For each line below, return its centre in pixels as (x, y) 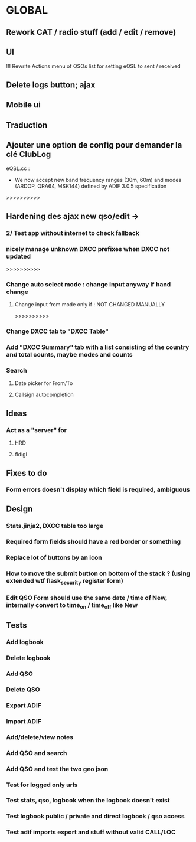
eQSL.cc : (18, 168)
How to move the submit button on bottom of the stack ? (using (98, 573)
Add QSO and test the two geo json (57, 769)
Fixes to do (27, 473)
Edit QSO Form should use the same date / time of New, (86, 598)
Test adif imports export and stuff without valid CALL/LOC (91, 832)
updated (19, 256)
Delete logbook (28, 658)
